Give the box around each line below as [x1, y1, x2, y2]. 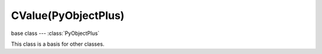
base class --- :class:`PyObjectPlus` [11, 30, 100, 37]
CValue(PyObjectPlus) [11, 9, 125, 22]
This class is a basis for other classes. [11, 40, 104, 47]
